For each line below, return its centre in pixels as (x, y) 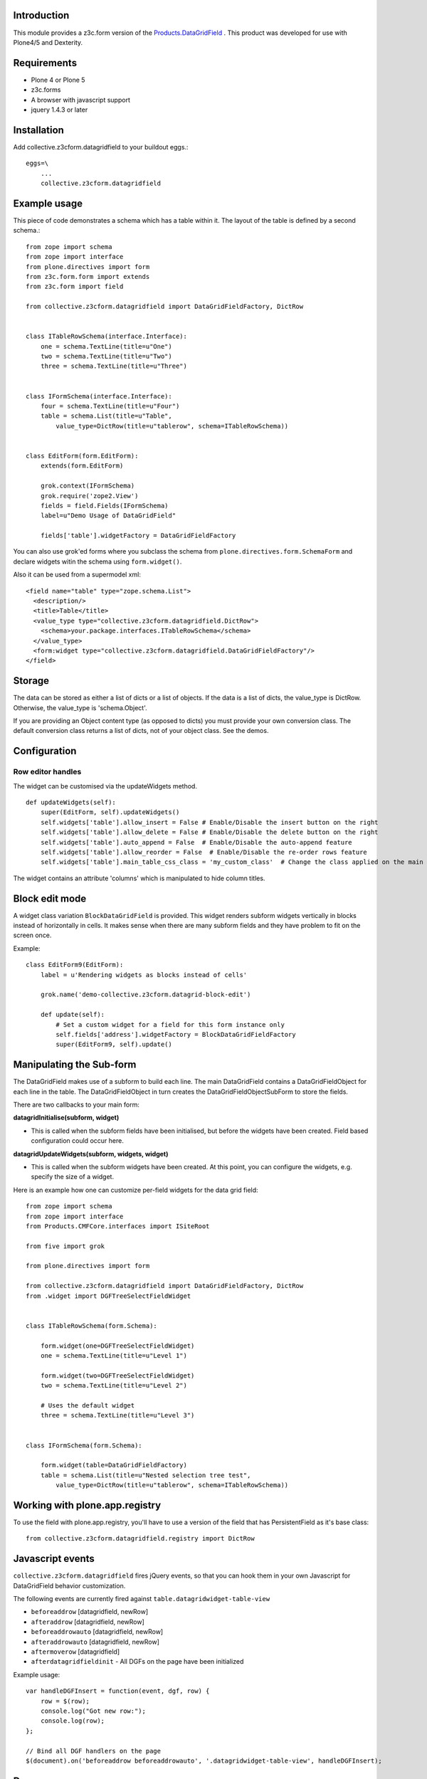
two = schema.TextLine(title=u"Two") (106, 357)
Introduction (41, 15)
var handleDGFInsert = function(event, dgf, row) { (118, 1691)
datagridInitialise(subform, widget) (66, 1118)
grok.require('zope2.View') (89, 496)
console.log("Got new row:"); (93, 1711)
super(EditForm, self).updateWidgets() (110, 812)
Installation (38, 130)
